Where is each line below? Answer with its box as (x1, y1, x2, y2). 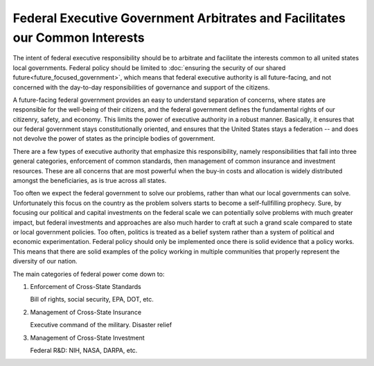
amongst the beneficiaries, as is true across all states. (12, 177, 167, 185)
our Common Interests (12, 30, 145, 45)
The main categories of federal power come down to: (12, 270, 165, 278)
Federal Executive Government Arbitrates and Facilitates (12, 10, 346, 26)
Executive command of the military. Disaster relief (30, 321, 172, 329)
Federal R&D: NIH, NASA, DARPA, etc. (30, 346, 138, 354)
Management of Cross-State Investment (30, 333, 145, 342)
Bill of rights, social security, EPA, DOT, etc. (30, 295, 154, 304)
